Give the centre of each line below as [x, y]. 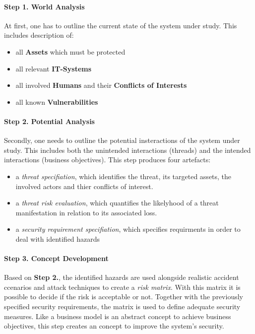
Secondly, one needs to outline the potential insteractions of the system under [122, 140]
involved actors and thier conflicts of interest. [84, 186]
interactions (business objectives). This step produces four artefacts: [107, 160]
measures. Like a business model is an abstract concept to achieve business [118, 316]
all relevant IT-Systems [54, 68]
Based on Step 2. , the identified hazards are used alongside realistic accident [122, 277]
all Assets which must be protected [70, 51]
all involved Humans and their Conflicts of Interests [101, 85]
